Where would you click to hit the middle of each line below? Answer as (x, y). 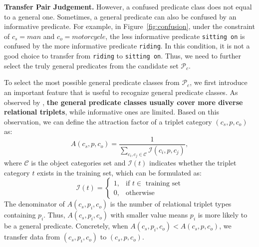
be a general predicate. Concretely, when (66, 226)
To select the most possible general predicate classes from (92, 82)
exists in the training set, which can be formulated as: (119, 172)
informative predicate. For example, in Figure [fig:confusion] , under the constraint (129, 26)
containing (20, 215)
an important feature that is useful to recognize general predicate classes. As (121, 92)
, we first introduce (219, 82)
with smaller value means (149, 215)
